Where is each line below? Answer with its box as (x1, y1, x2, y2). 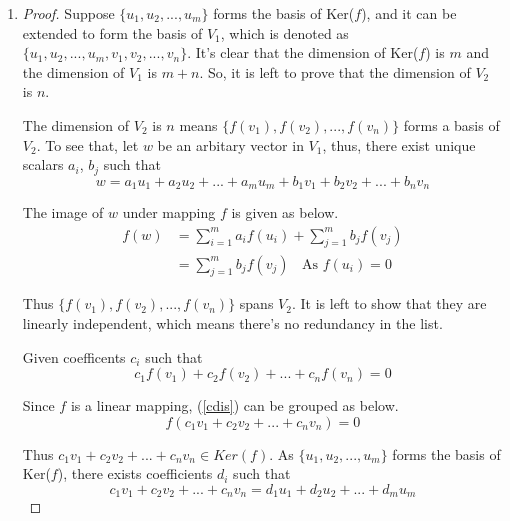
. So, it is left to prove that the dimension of (199, 61, 471, 82)
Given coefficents (22, 346, 126, 367)
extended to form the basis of (22, 22, 203, 43)
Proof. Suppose (22, 3, 115, 23)
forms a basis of (403, 114, 500, 135)
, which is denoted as (220, 22, 349, 43)
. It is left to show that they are (291, 293, 487, 314)
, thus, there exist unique (322, 134, 476, 155)
